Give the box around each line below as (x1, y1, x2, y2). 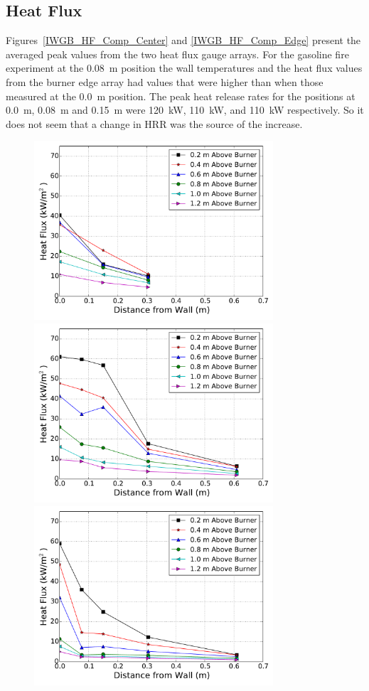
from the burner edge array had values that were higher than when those (6, 74, 323, 89)
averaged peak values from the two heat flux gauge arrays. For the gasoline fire (6, 46, 349, 61)
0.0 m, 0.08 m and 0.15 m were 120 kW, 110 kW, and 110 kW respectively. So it (6, 102, 364, 117)
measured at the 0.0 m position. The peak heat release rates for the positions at (6, 88, 355, 103)
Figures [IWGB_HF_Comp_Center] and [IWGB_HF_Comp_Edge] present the (6, 33, 361, 48)
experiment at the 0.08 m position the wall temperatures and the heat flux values (6, 60, 363, 75)
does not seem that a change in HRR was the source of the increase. (6, 116, 303, 131)
